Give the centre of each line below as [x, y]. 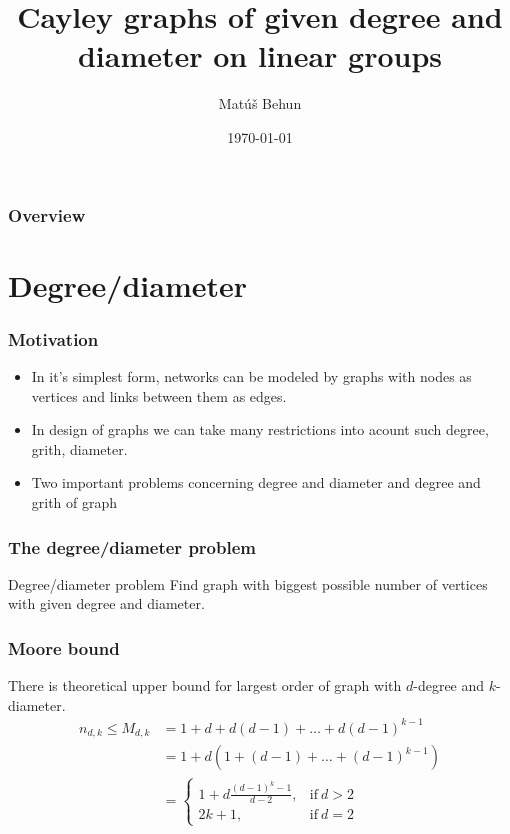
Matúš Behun [260, 103]
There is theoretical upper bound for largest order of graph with [205, 685]
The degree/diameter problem [132, 546]
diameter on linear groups [260, 55]
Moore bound [64, 647]
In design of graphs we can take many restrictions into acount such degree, [260, 429]
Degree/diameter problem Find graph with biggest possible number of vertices [248, 583]
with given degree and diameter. [106, 603]
